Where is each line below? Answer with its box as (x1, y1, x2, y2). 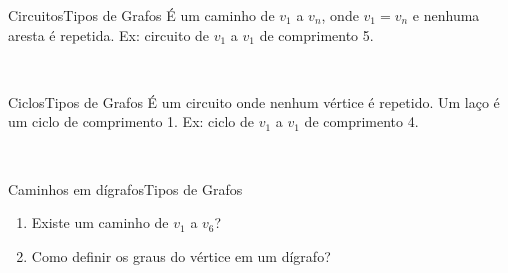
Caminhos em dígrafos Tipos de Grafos (8, 178, 243, 199)
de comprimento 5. (259, 24, 374, 45)
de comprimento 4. (304, 111, 419, 132)
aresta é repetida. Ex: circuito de (8, 24, 210, 45)
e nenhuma (412, 5, 480, 25)
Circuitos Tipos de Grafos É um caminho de (8, 5, 275, 25)
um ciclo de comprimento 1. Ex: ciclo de (8, 111, 254, 132)
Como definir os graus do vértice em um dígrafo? (31, 245, 331, 266)
